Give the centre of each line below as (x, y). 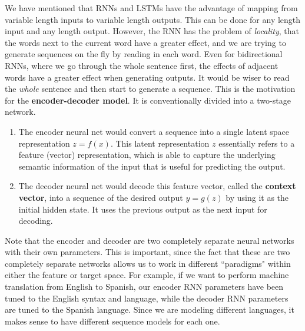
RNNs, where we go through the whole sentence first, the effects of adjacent (142, 65)
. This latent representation (160, 143)
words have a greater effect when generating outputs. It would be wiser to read (147, 77)
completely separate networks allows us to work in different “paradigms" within (148, 263)
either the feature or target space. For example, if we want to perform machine (147, 275)
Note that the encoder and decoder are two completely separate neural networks (150, 240)
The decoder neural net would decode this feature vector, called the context (157, 186)
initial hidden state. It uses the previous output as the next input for (143, 209)
